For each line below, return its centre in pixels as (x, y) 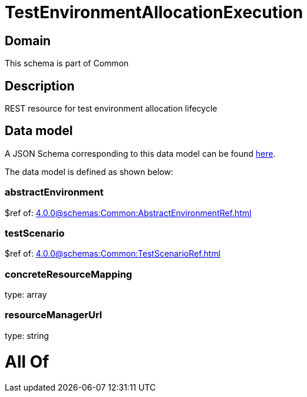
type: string (27, 335)
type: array (26, 295)
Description (40, 86)
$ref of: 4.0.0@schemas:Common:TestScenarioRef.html (113, 254)
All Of (27, 361)
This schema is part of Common (67, 63)
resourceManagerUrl (54, 315)
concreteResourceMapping (69, 274)
